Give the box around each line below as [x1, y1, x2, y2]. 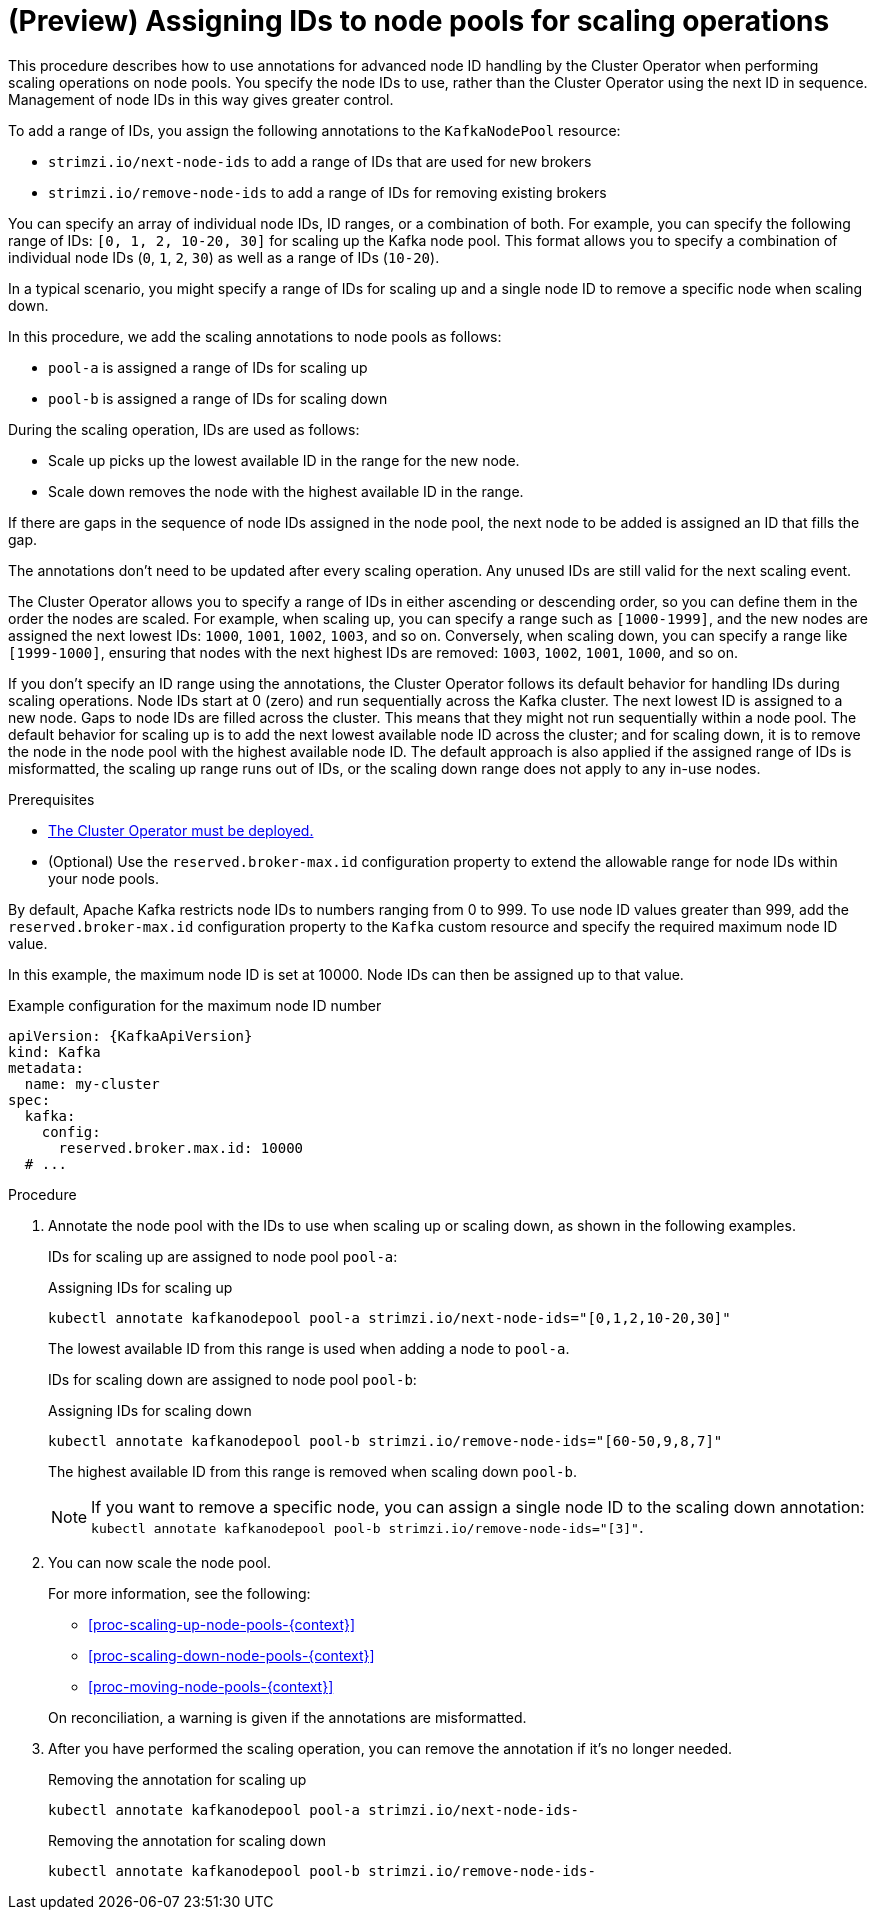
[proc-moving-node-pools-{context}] [88, 1677, 334, 1695]
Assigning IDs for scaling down [48, 1401, 252, 1419]
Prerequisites [8, 790, 95, 808]
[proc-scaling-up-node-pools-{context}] [88, 1615, 356, 1633]
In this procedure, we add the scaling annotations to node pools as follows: [8, 327, 502, 345]
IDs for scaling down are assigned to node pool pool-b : [48, 1370, 417, 1388]
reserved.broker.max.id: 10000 [58, 1139, 304, 1156]
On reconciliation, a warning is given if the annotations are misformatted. [48, 1708, 527, 1726]
